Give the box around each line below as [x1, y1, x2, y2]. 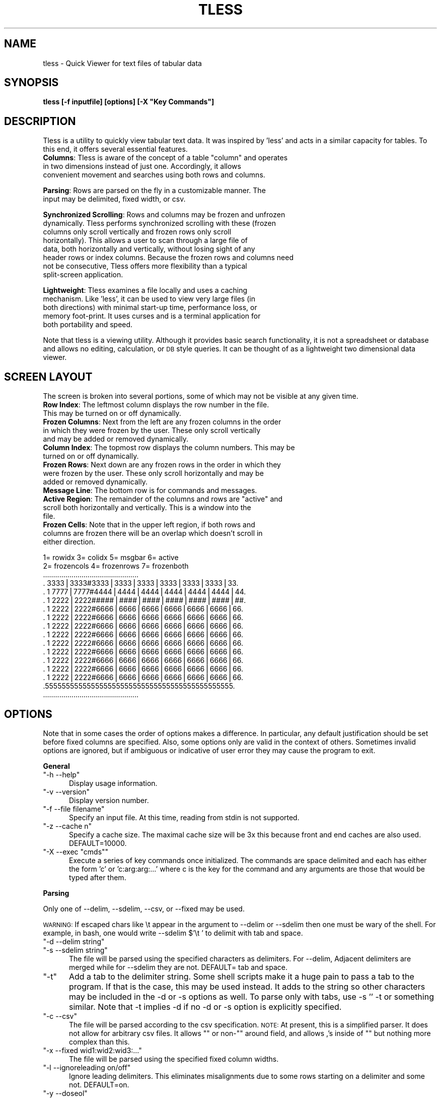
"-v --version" [43, 787, 90, 796]
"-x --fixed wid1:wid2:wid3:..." [43, 1046, 142, 1055]
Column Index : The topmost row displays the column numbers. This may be [43, 443, 295, 452]
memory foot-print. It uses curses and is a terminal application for [43, 312, 261, 321]
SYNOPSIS [4, 76, 59, 89]
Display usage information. [69, 778, 158, 787]
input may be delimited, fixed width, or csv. [43, 195, 186, 204]
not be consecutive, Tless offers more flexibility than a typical [43, 262, 247, 271]
